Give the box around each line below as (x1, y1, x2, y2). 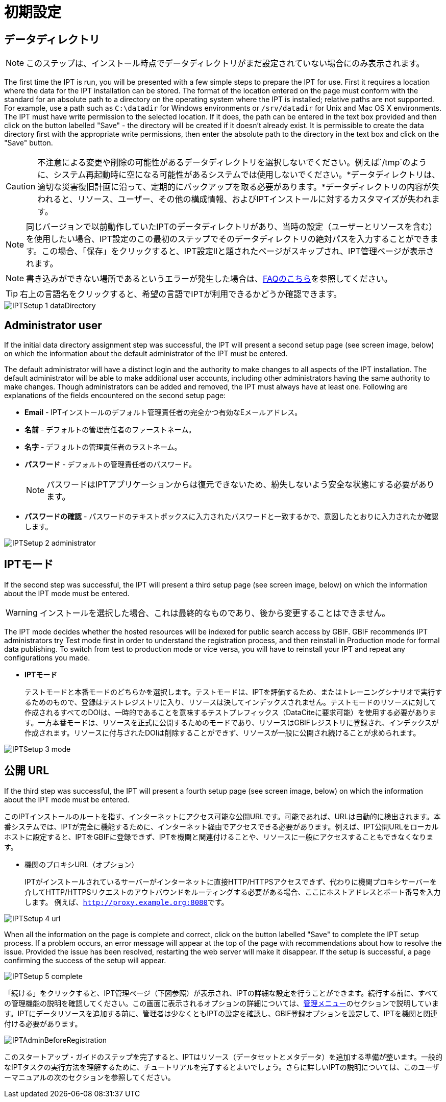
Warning (6, 607, 38, 618)
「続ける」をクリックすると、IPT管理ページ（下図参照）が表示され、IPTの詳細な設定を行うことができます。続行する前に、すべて (4, 988, 439, 997)
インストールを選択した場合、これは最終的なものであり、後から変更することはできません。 (39, 607, 390, 618)
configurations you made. (4, 653, 90, 662)
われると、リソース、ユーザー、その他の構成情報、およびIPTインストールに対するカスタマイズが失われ (37, 194, 432, 205)
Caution (6, 181, 36, 192)
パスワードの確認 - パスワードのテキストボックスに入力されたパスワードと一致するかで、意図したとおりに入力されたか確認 (24, 512, 438, 521)
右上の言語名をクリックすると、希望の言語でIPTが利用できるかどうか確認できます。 (20, 289, 342, 300)
